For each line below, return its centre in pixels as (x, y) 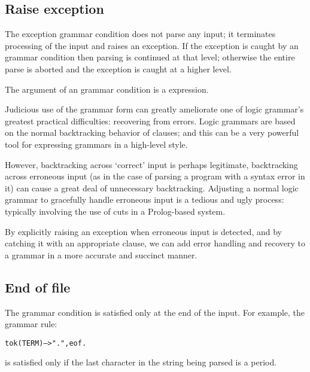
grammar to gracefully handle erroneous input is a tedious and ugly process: (145, 199)
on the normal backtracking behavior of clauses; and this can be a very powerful (152, 132)
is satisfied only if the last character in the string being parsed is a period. (141, 362)
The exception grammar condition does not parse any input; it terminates (140, 34)
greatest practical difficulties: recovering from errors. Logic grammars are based (150, 121)
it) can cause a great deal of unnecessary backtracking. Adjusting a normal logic (152, 187)
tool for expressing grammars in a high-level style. (96, 144)
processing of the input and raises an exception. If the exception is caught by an (152, 45)
